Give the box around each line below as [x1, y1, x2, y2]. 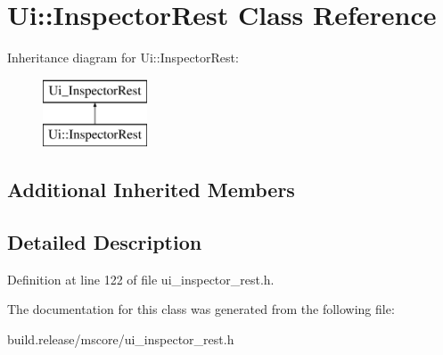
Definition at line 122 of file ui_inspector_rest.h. [7, 269, 275, 288]
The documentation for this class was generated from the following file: [7, 300, 395, 318]
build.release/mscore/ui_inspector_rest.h [7, 330, 234, 349]
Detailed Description [7, 228, 202, 256]
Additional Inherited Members [7, 176, 295, 203]
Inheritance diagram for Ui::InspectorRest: [7, 48, 239, 67]
